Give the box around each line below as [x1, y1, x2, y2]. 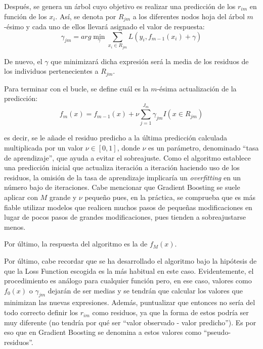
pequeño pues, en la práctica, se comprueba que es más [84, 191, 255, 202]
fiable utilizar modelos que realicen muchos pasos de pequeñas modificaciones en [4, 202, 252, 212]
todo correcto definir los [4, 307, 78, 318]
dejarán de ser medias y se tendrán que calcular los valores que [48, 285, 243, 295]
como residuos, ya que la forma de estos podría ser [92, 307, 249, 318]
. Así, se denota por [55, 11, 116, 21]
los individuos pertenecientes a [4, 66, 99, 76]
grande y [49, 191, 77, 202]
